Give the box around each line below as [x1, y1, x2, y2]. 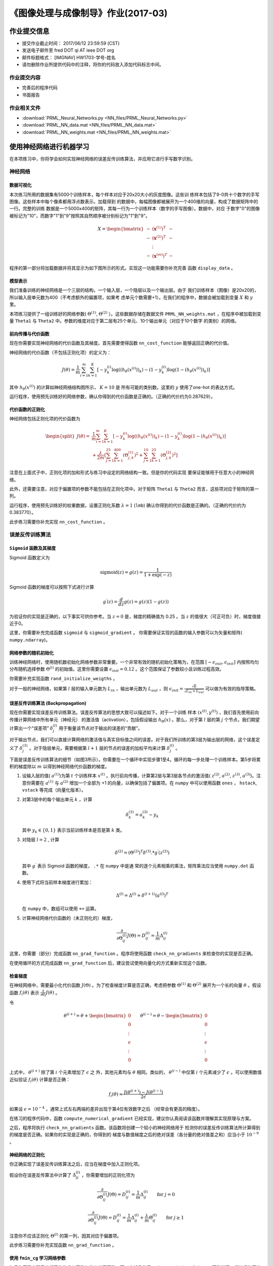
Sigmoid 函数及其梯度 [9, 545, 56, 551]
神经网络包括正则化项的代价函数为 [9, 416, 80, 422]
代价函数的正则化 [9, 407, 45, 413]
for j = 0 [157, 1192, 175, 1198]
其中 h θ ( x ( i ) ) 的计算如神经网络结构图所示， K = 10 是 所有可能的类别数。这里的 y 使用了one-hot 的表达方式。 [9, 384, 238, 391]
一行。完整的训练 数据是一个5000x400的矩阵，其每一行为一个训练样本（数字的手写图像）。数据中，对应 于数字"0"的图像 [9, 206, 260, 212]
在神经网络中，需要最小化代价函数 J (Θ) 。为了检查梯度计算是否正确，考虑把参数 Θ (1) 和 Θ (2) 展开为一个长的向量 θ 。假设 [9, 981, 261, 988]
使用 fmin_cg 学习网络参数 [9, 1255, 66, 1261]
